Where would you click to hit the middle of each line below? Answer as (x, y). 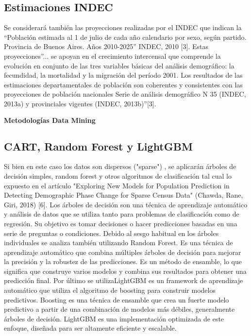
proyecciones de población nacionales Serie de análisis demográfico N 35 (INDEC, (125, 94)
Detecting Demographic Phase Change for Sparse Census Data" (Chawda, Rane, (124, 195)
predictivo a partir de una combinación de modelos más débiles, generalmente (119, 309)
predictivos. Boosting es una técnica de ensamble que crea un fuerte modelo (117, 299)
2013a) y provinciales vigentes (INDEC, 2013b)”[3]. (80, 103)
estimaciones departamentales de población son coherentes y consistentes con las (123, 84)
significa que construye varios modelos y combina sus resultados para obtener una (125, 271)
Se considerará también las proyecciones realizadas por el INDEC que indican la (123, 27)
